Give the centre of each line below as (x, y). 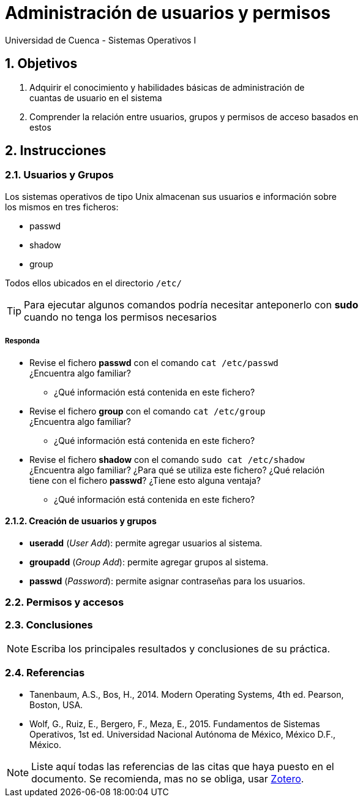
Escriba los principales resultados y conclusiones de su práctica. (181, 648)
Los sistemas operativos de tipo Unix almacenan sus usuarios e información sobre (171, 196)
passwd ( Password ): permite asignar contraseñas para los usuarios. (167, 581)
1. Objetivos (41, 64)
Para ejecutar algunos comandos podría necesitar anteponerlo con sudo (191, 304)
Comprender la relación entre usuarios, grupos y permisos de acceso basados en (194, 116)
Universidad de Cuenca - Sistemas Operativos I (101, 40)
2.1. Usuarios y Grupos (59, 175)
